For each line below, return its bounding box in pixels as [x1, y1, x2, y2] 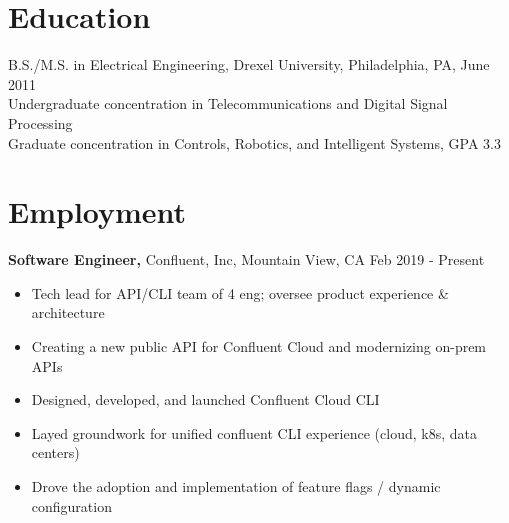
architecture [31, 302, 105, 323]
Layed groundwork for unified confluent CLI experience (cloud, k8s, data [31, 422, 477, 443]
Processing [8, 112, 73, 133]
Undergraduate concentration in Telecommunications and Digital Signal [8, 93, 448, 114]
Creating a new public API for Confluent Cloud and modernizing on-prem [31, 336, 487, 356]
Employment [8, 191, 187, 232]
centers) [31, 442, 80, 463]
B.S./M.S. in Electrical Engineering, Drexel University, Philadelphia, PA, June [8, 54, 490, 75]
